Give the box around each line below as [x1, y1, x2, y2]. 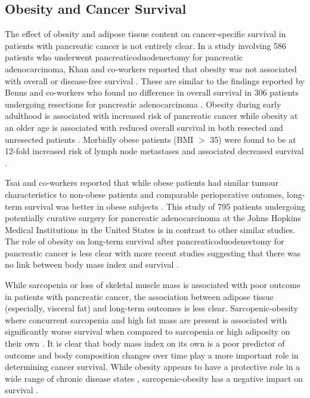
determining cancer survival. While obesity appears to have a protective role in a [5, 360, 300, 373]
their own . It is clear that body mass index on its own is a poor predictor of [5, 337, 285, 350]
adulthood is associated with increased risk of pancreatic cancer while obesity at [5, 109, 298, 122]
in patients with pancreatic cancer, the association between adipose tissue [5, 290, 274, 302]
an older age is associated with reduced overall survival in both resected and [5, 121, 283, 133]
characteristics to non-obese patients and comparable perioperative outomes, [5, 188, 284, 200]
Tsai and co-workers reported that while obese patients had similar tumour [5, 176, 279, 189]
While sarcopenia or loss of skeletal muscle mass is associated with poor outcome [5, 278, 300, 291]
